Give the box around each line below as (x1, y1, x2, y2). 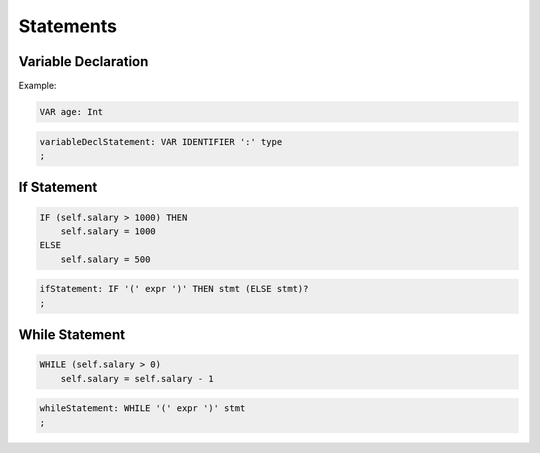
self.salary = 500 (60, 253, 151, 265)
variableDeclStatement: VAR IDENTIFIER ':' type (39, 136, 283, 147)
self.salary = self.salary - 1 (60, 373, 214, 384)
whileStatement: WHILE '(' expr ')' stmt (39, 403, 246, 414)
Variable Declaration (18, 53, 149, 70)
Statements (18, 15, 118, 37)
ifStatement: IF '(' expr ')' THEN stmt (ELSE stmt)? (39, 283, 309, 295)
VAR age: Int (39, 106, 104, 118)
